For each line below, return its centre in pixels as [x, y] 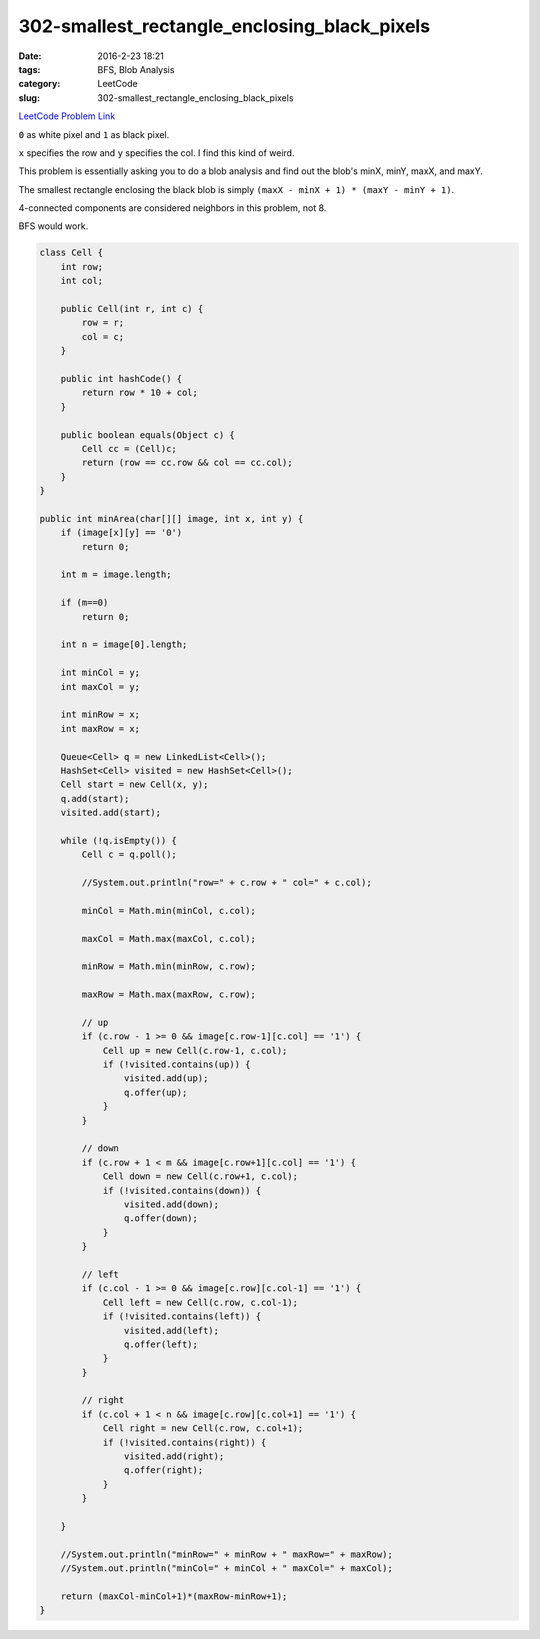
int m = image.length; [116, 574]
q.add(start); [95, 798]
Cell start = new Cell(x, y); [134, 784]
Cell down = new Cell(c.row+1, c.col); [200, 1176]
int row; [82, 266]
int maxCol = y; [100, 686]
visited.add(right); [174, 1456]
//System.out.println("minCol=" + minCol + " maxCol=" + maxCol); [227, 1568]
